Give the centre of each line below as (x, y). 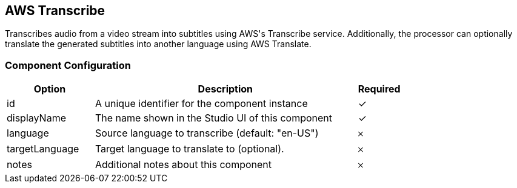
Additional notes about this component (183, 165)
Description (225, 89)
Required (379, 89)
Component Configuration (68, 65)
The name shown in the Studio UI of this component (213, 118)
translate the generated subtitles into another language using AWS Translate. (158, 44)
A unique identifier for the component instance (201, 104)
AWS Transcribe (55, 11)
